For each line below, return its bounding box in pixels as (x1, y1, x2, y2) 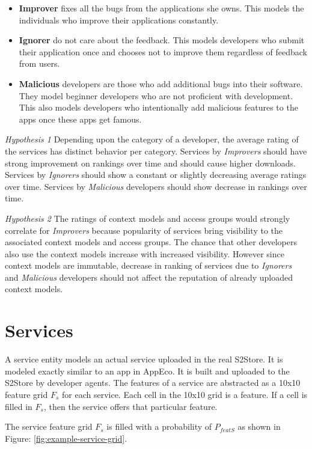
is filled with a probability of (106, 420, 212, 433)
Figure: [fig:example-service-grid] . (5, 432, 127, 444)
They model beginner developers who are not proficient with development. (19, 89, 293, 102)
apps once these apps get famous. (19, 112, 142, 125)
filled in (5, 400, 32, 412)
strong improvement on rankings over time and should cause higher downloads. (5, 156, 296, 169)
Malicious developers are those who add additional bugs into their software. (19, 77, 303, 90)
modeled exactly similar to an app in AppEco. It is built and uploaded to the (5, 364, 290, 377)
